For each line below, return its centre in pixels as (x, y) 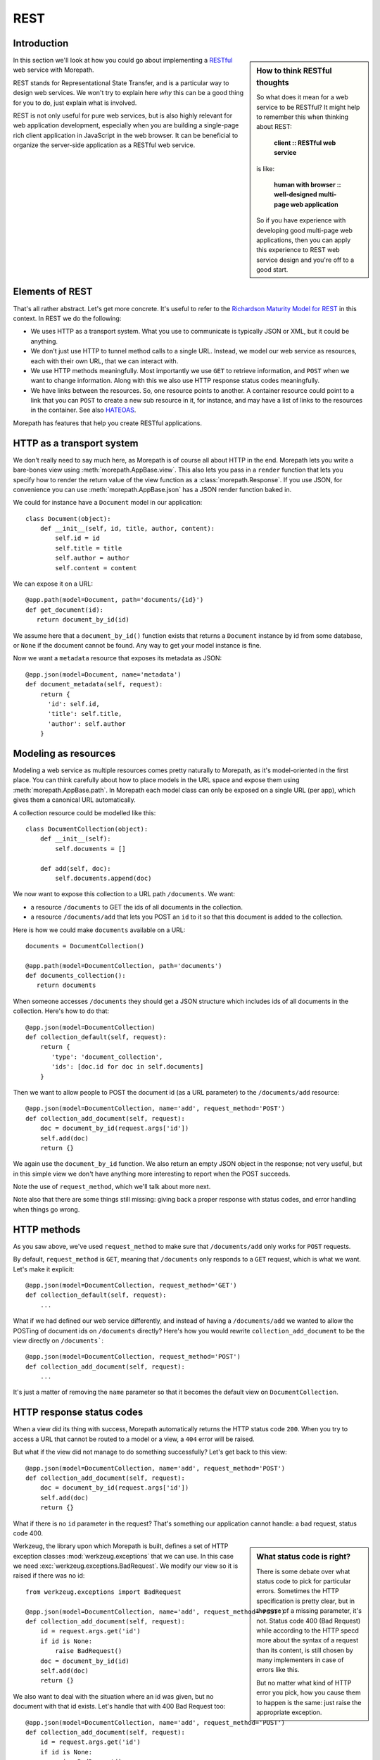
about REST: (274, 127)
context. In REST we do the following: (67, 318)
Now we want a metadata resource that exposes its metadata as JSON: (118, 658)
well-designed (296, 194)
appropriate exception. (289, 1712)
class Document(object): (68, 518)
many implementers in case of (300, 1660)
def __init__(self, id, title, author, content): (127, 529)
